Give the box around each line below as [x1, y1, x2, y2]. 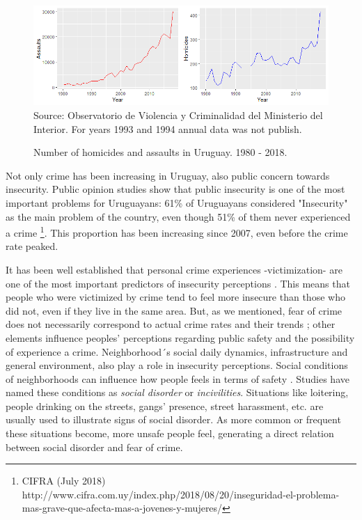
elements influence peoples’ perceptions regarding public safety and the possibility [6, 330, 355, 345]
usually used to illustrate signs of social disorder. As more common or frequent [6, 412, 341, 427]
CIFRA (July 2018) [22, 473, 106, 488]
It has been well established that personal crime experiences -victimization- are [6, 262, 343, 276]
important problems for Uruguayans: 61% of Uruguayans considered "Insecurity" [6, 195, 348, 210]
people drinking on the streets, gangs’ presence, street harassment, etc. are [6, 398, 324, 413]
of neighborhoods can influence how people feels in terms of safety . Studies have [6, 371, 349, 386]
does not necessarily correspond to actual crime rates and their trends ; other [6, 317, 336, 331]
